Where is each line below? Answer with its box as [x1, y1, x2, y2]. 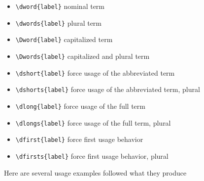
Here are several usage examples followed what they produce [4, 167, 187, 178]
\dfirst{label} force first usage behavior [15, 134, 143, 144]
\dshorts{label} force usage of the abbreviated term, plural [15, 84, 200, 94]
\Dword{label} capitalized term [15, 34, 113, 45]
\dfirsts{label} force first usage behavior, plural [15, 150, 169, 161]
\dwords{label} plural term [15, 17, 102, 28]
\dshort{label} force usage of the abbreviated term [15, 67, 175, 78]
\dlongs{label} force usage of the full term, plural [15, 117, 171, 128]
